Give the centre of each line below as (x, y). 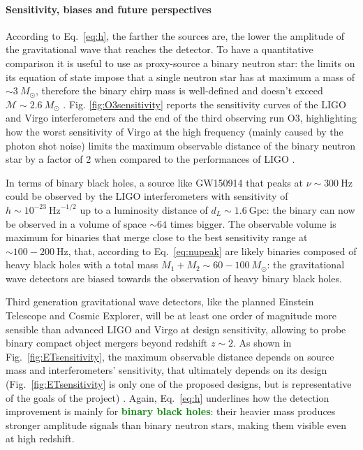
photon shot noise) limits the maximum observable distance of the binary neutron (181, 145)
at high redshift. (40, 438)
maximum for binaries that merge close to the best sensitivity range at (157, 237)
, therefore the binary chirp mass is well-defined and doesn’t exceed (179, 90)
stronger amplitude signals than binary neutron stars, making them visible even (176, 424)
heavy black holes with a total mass (82, 264)
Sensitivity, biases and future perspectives (109, 9)
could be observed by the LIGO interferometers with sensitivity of (147, 196)
